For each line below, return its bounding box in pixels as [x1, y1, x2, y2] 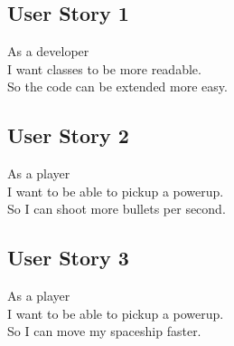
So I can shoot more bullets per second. [7, 199, 226, 218]
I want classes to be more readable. [7, 59, 201, 78]
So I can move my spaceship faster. [7, 322, 201, 341]
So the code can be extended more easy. [7, 77, 228, 96]
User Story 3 [7, 244, 129, 272]
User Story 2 [7, 121, 129, 149]
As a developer [7, 42, 89, 61]
